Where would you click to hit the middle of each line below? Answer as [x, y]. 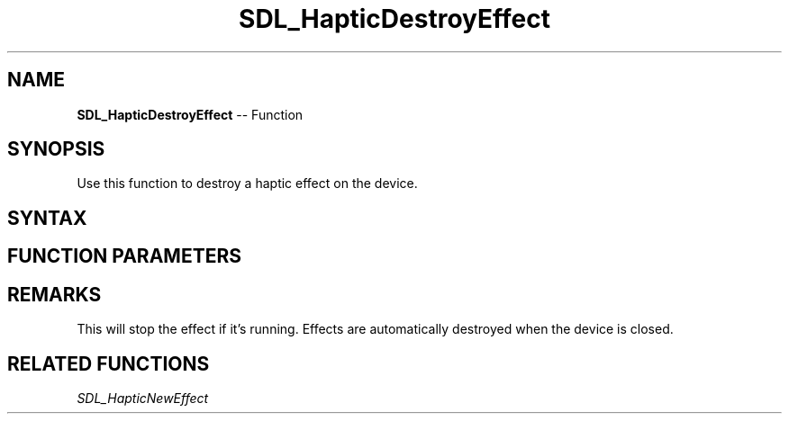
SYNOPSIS [56, 149]
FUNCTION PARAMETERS [124, 256]
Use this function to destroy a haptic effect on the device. [247, 184]
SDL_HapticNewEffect [143, 398]
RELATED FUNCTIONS [109, 363]
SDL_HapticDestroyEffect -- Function [190, 114]
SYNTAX [47, 218]
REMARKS [54, 294]
